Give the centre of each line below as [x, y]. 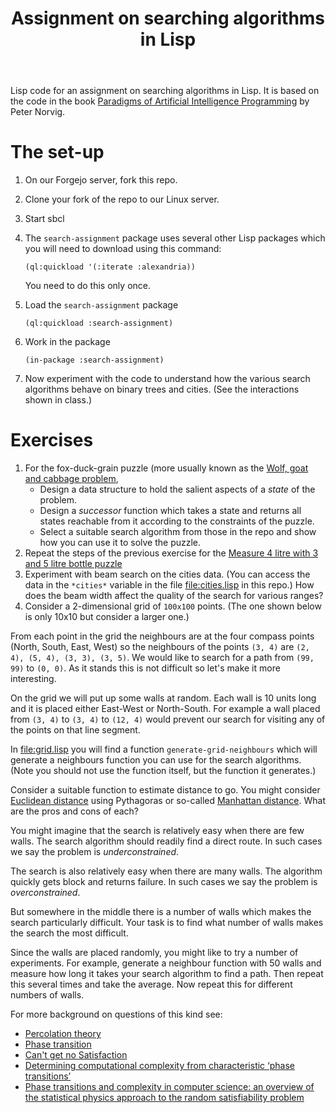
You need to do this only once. [87, 286]
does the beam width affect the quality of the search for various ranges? [174, 596]
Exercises [52, 440]
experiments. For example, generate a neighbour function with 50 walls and [166, 963]
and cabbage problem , [71, 479]
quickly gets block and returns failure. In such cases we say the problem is [164, 882]
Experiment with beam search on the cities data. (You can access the [167, 574]
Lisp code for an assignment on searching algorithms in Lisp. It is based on [165, 91]
